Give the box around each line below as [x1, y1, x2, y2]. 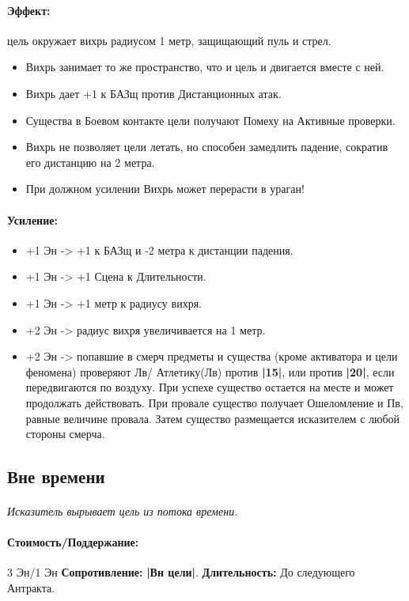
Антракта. [7, 580, 55, 596]
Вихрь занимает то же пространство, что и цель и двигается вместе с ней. [25, 59, 384, 75]
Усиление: [7, 211, 58, 228]
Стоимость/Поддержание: [7, 534, 139, 550]
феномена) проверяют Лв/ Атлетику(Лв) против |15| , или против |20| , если [25, 363, 395, 380]
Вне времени [7, 464, 105, 489]
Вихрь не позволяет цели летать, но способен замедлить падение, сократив [25, 138, 388, 155]
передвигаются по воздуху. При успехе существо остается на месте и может [25, 379, 394, 395]
